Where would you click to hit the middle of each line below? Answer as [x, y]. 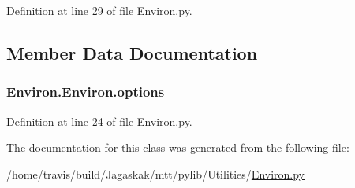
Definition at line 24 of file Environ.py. [99, 121]
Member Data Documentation [132, 52]
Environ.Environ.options [86, 92]
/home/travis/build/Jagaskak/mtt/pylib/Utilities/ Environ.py [156, 173]
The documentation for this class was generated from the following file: [178, 147]
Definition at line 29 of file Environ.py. [99, 10]
